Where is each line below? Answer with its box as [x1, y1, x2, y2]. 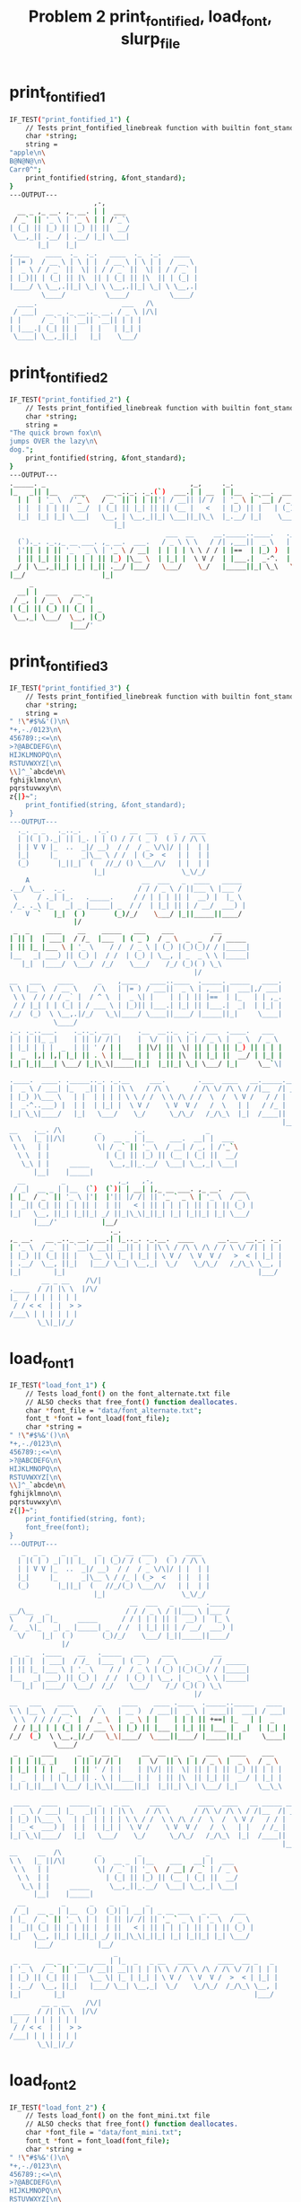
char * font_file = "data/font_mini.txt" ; [25, 2128, 182, 2137]
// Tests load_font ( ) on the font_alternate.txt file [25, 1389, 230, 1398]
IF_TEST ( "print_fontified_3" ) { [9, 683, 130, 692]
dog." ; [9, 445, 34, 454]
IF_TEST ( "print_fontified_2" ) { [9, 395, 130, 404]
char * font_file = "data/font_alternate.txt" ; [25, 1405, 202, 1415]
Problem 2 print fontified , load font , [28, 6, 273, 30]
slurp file [120, 29, 181, 52]
